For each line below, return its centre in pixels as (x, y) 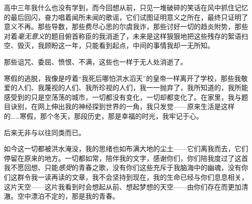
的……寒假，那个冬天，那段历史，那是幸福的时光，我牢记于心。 (103, 116)
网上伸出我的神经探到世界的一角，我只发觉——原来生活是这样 (136, 106)
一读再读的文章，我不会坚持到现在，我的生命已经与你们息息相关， (143, 177)
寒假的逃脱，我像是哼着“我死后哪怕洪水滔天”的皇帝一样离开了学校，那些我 (123, 78)
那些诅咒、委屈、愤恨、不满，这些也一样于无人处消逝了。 (95, 61)
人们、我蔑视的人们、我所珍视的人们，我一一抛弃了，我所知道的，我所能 (133, 87)
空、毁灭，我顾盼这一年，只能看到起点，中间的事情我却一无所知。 (109, 45)
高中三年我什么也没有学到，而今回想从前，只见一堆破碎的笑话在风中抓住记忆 (126, 7)
